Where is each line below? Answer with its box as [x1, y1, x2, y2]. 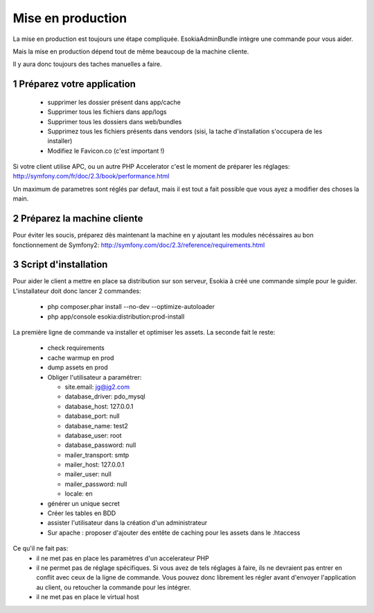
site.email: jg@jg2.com [64, 383, 130, 391]
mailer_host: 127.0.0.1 [64, 460, 125, 469]
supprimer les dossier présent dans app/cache [47, 98, 181, 106]
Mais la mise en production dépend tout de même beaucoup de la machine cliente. [12, 47, 249, 56]
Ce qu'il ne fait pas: [12, 544, 69, 553]
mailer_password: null [64, 480, 127, 488]
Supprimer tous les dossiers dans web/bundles [47, 117, 182, 126]
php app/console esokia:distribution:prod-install [47, 312, 185, 321]
